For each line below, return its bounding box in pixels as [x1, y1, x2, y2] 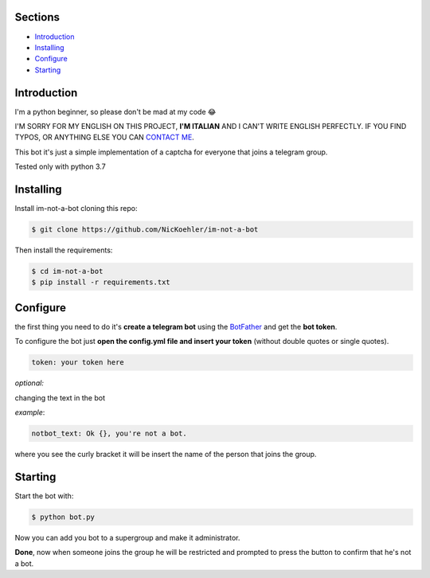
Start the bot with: [14, 490, 74, 501]
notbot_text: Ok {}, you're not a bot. [31, 429, 187, 438]
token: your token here [31, 358, 125, 367]
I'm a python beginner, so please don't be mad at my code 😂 [14, 107, 217, 116]
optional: [14, 378, 44, 388]
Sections [14, 10, 60, 24]
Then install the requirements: [14, 245, 113, 255]
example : [14, 408, 45, 417]
